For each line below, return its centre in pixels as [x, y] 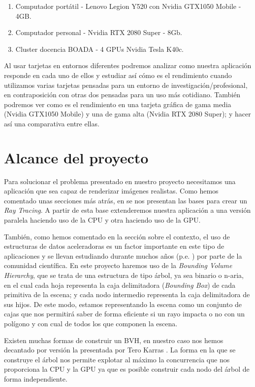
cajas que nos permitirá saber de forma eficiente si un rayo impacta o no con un [124, 314]
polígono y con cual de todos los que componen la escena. [91, 323]
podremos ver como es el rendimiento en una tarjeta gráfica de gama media [118, 104]
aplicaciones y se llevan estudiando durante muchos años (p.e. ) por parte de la [123, 255]
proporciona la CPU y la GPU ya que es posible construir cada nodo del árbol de [127, 369]
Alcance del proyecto [76, 157]
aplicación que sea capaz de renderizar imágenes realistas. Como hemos [111, 191]
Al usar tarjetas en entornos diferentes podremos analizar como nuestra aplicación [128, 65]
